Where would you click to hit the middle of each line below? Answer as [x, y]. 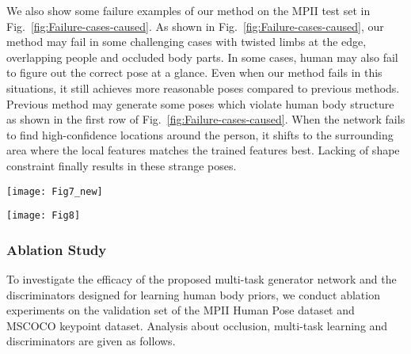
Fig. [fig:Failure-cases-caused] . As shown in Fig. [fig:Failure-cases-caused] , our [195, 26]
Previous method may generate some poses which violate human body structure [200, 103]
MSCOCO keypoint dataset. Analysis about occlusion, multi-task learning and [197, 325]
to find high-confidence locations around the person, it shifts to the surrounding [200, 134]
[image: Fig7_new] [55, 191]
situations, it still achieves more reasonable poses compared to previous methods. [203, 88]
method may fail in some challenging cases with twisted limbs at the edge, [186, 42]
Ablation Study [57, 249]
